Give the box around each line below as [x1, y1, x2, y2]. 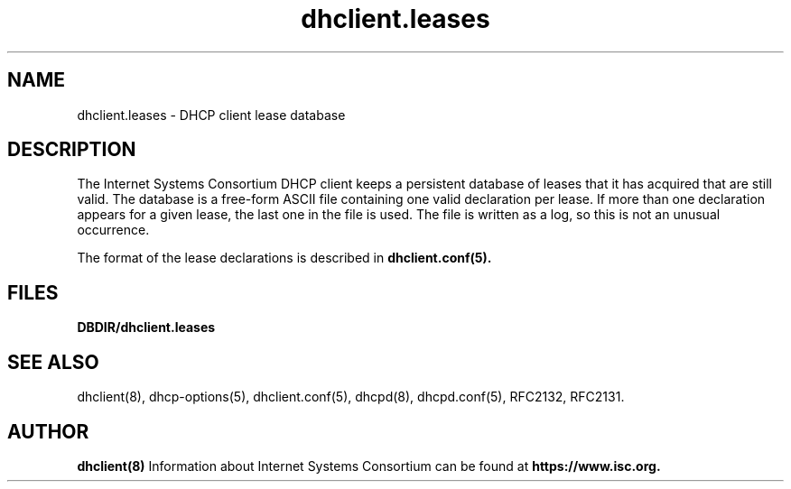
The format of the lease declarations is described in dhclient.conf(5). [77, 250, 492, 266]
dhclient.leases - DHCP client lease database [77, 106, 346, 123]
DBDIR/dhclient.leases [77, 319, 216, 336]
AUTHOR [7, 420, 89, 443]
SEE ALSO [7, 350, 99, 374]
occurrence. [77, 222, 150, 238]
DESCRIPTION [7, 138, 136, 161]
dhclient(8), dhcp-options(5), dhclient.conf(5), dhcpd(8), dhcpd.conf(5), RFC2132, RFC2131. [77, 389, 625, 405]
